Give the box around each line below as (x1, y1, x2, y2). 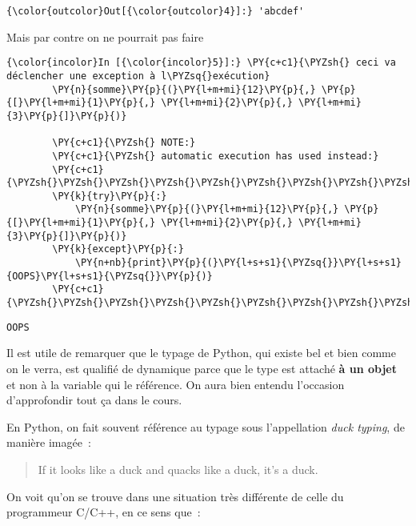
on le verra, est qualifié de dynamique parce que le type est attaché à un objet (6, 359, 397, 376)
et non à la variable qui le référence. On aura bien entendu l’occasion (6, 375, 345, 392)
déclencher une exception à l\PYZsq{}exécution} (6, 70, 270, 82)
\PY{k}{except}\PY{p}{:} (52, 243, 184, 255)
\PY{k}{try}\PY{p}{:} (52, 190, 167, 202)
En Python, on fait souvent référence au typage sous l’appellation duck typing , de (6, 418, 405, 435)
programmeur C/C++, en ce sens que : (6, 504, 201, 520)
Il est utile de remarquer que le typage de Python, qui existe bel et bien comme (6, 344, 396, 361)
